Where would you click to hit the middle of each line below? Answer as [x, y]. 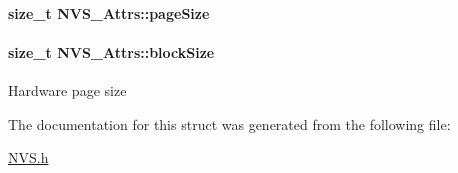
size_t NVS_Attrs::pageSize [109, 12]
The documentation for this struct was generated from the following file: [229, 123]
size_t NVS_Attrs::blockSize [111, 51]
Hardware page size [67, 89]
